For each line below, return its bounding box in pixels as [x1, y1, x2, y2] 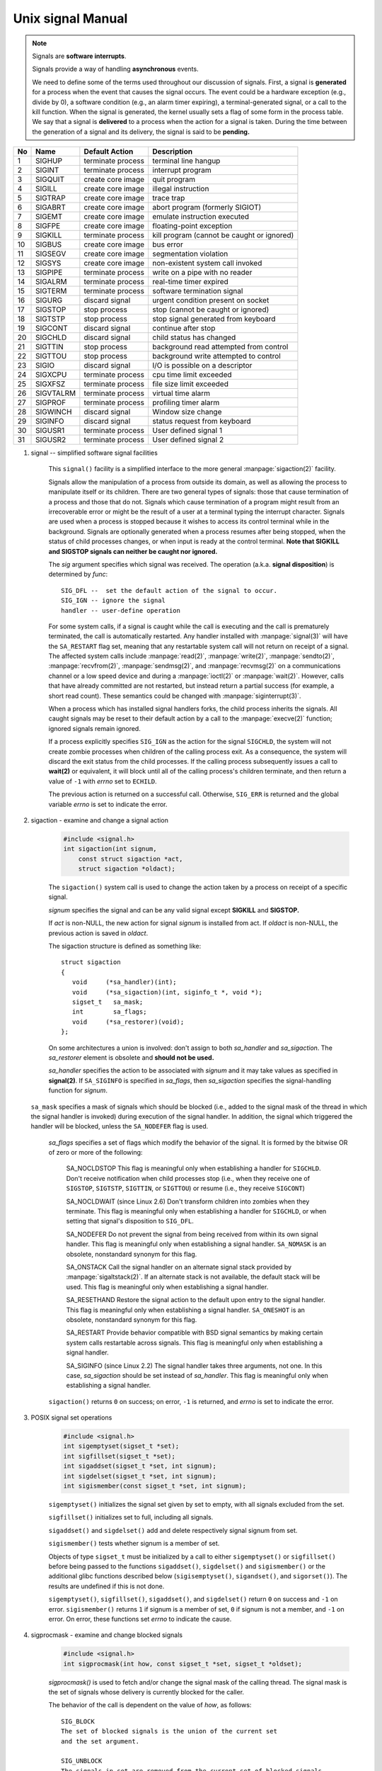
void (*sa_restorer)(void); [71, 1017, 185, 1026]
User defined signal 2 [152, 435, 224, 445]
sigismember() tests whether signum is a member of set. [48, 1539, 220, 1548]
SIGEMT [35, 212, 63, 222]
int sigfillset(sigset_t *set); [63, 1452, 176, 1460]
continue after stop [152, 323, 216, 333]
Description [152, 147, 193, 157]
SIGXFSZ [35, 379, 66, 389]
